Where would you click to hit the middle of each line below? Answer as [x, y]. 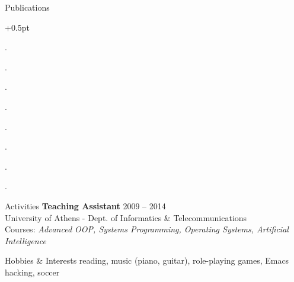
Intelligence [25, 240]
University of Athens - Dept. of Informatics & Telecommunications [126, 217]
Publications [27, 7]
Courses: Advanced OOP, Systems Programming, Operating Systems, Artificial [147, 229]
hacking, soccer [32, 272]
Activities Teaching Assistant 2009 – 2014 [85, 205]
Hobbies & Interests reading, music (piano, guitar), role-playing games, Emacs [147, 260]
